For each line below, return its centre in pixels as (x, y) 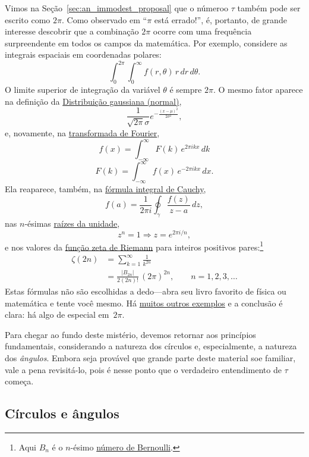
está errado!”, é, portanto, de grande (220, 19)
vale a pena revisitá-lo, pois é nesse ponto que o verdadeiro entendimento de (143, 369)
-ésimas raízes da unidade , (72, 223)
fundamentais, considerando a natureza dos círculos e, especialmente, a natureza (151, 346)
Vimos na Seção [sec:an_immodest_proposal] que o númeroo (117, 8)
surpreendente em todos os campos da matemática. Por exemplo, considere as (146, 43)
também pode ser (269, 8)
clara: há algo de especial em (57, 314)
